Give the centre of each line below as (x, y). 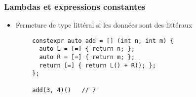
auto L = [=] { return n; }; (87, 49)
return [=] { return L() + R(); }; (98, 65)
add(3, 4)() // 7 (64, 90)
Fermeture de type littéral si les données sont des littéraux (104, 25)
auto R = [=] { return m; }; (87, 57)
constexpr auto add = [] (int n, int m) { (103, 41)
